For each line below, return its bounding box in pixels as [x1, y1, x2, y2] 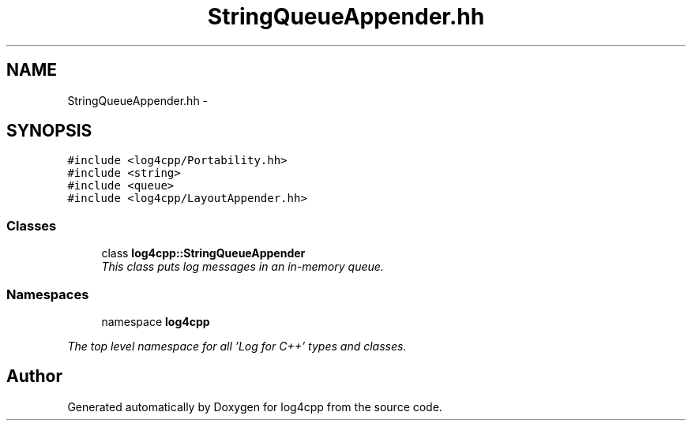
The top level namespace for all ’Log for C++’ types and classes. [67, 339, 407, 353]
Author [6, 366, 62, 387]
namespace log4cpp [101, 314, 210, 328]
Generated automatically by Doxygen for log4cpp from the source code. [67, 399, 442, 414]
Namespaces [6, 286, 89, 302]
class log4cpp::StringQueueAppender [101, 246, 306, 260]
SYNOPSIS [6, 121, 92, 141]
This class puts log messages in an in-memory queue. [101, 260, 384, 274]
